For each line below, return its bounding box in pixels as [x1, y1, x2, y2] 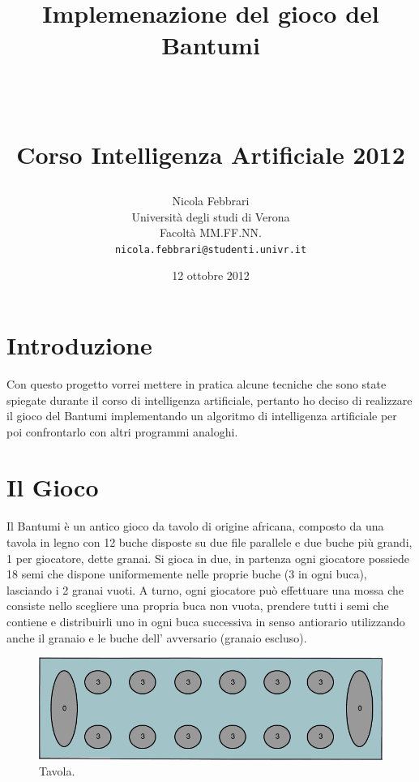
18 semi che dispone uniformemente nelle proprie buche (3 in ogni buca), [6, 565, 367, 582]
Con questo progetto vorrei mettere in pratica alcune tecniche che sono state [6, 375, 387, 392]
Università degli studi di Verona [131, 208, 290, 225]
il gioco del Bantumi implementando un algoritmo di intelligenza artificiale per [6, 407, 397, 424]
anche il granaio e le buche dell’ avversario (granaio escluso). [6, 629, 307, 646]
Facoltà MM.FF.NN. [160, 224, 262, 241]
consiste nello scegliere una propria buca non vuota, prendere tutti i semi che [6, 597, 389, 614]
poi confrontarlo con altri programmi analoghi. [6, 423, 238, 440]
